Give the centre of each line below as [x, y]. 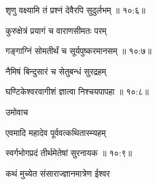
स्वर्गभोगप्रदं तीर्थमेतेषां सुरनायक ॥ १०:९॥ [69, 153]
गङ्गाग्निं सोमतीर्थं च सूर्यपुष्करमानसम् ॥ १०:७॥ [79, 51]
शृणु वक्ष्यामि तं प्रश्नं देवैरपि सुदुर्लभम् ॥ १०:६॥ [76, 10]
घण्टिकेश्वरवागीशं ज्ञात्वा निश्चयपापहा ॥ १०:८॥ [77, 91]
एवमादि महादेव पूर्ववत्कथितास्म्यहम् [56, 132]
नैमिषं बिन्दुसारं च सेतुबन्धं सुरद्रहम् [56, 71]
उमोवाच [17, 111]
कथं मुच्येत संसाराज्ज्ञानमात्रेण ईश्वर [58, 173]
